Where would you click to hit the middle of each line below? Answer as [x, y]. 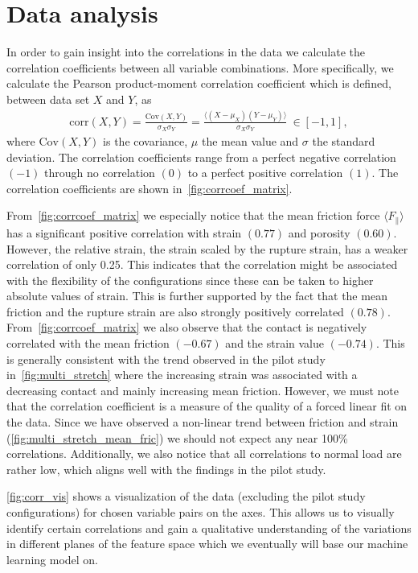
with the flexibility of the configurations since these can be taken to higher [190, 280]
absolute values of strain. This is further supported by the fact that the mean [197, 296]
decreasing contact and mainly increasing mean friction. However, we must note [203, 390]
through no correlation [100, 173]
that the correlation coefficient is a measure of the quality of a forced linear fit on [207, 406]
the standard [344, 141]
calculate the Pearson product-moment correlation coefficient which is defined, [199, 83]
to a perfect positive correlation [265, 173]
